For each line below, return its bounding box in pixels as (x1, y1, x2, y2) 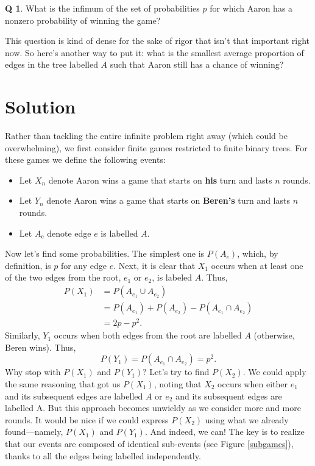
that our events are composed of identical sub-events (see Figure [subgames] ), (5, 437, 294, 450)
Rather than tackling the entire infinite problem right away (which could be (5, 129, 288, 142)
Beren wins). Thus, (5, 340, 76, 353)
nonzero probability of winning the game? (5, 13, 161, 26)
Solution (5, 94, 76, 119)
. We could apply (242, 365, 306, 378)
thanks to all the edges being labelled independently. (5, 449, 201, 462)
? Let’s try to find (143, 365, 210, 378)
